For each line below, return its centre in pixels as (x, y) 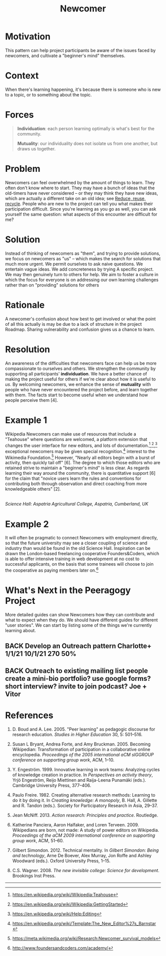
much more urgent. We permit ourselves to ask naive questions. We (74, 264)
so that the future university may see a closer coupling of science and (76, 543)
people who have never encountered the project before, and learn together (82, 389)
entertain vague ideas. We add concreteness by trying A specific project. (80, 269)
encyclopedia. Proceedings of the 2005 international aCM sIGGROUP (83, 754)
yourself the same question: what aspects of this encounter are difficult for (81, 214)
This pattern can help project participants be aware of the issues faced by (81, 50)
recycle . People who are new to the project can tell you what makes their (79, 204)
